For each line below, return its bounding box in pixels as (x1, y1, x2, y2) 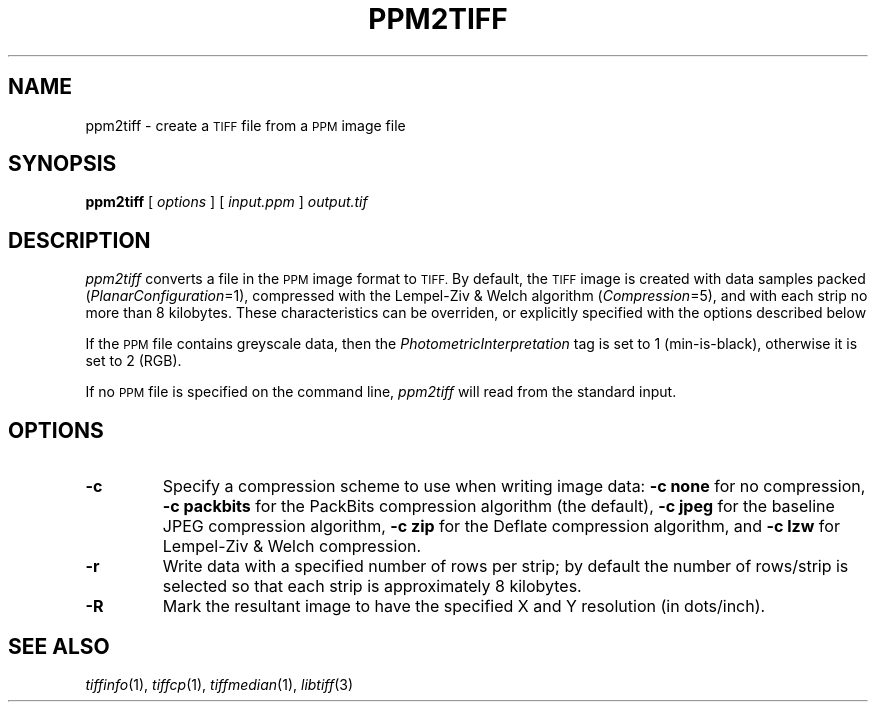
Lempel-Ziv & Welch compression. (162, 536, 422, 557)
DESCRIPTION (8, 227, 151, 253)
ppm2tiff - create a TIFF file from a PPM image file (85, 116, 406, 134)
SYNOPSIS (8, 151, 117, 177)
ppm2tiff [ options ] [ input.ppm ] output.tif (85, 193, 368, 211)
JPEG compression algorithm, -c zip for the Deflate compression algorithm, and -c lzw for (162, 516, 840, 537)
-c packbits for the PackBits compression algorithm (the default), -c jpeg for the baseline (162, 496, 835, 517)
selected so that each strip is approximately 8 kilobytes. (162, 576, 582, 597)
